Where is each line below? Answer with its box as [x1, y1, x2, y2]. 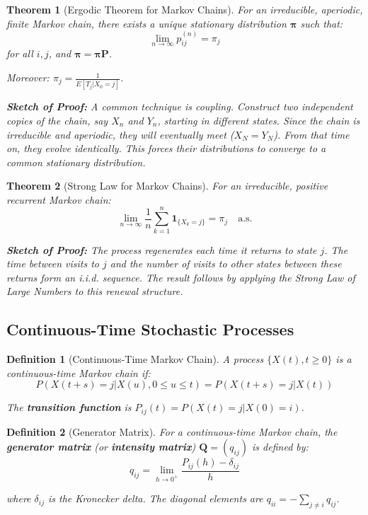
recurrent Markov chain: [6, 192, 111, 207]
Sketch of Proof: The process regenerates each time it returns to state [6, 242, 317, 257]
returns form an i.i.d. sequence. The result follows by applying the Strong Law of [6, 270, 355, 284]
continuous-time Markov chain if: [6, 365, 151, 380]
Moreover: [6, 70, 50, 85]
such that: [300, 16, 343, 30]
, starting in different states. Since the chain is [157, 112, 360, 127]
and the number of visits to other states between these [110, 256, 342, 271]
